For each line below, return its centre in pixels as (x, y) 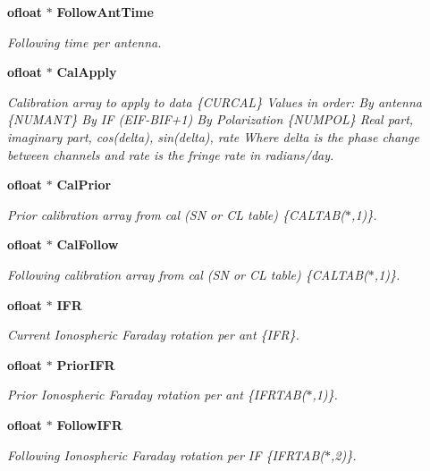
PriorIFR (86, 364)
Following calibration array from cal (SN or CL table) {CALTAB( (188, 274)
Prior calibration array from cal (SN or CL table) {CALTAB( (177, 214)
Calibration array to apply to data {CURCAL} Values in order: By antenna (215, 101)
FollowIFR (89, 424)
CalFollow (88, 244)
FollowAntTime (105, 12)
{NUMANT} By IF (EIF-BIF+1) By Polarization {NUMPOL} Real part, (211, 119)
